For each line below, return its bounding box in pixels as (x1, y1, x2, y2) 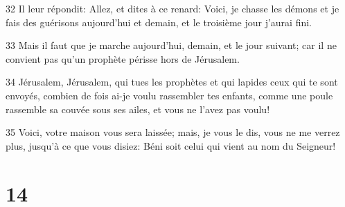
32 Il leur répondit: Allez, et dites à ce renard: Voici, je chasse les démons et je (6, 1, 339, 15)
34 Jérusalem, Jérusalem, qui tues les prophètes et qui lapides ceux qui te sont (6, 75, 338, 89)
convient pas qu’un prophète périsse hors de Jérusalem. (6, 51, 240, 66)
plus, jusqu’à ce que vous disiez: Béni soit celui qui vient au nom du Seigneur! (6, 138, 336, 152)
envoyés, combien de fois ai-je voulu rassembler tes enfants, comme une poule (6, 88, 333, 102)
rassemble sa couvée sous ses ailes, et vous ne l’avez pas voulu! (6, 101, 270, 116)
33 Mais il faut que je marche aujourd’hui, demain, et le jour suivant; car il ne (6, 38, 337, 52)
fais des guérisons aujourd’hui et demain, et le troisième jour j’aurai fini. (6, 14, 312, 29)
